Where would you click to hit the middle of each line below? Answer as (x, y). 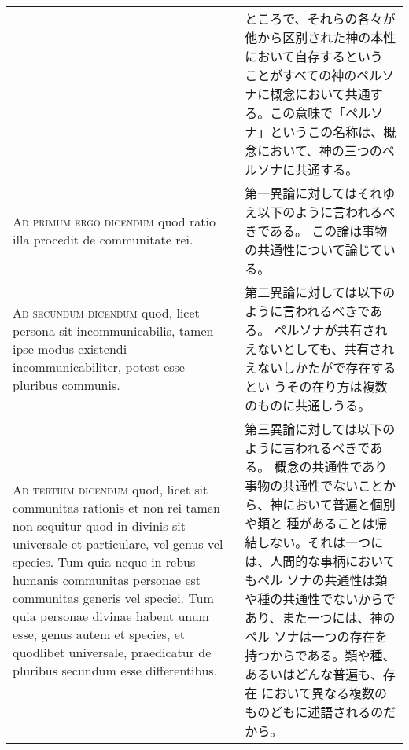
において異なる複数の (324, 693)
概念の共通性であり (331, 467)
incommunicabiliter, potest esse (99, 366)
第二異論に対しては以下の (320, 292)
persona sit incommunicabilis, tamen (113, 330)
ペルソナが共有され (331, 330)
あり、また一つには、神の (320, 618)
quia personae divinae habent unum (111, 616)
